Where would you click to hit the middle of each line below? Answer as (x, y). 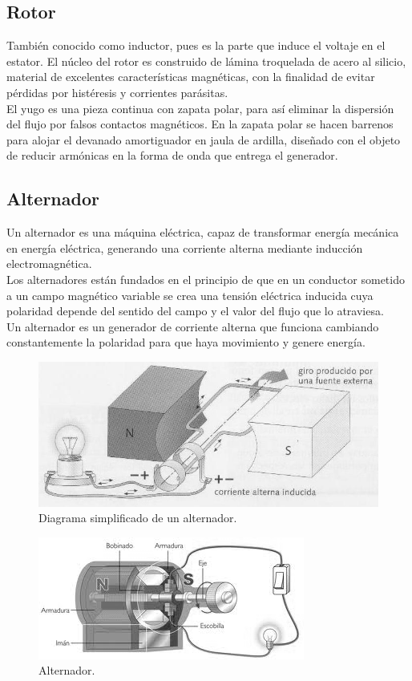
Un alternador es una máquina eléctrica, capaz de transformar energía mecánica (203, 232)
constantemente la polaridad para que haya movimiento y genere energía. (186, 342)
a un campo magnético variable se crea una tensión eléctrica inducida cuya (190, 295)
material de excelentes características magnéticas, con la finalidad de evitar (191, 77)
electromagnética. (49, 263)
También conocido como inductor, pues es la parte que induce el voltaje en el (196, 45)
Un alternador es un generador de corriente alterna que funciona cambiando (193, 326)
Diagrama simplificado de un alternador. (138, 518)
